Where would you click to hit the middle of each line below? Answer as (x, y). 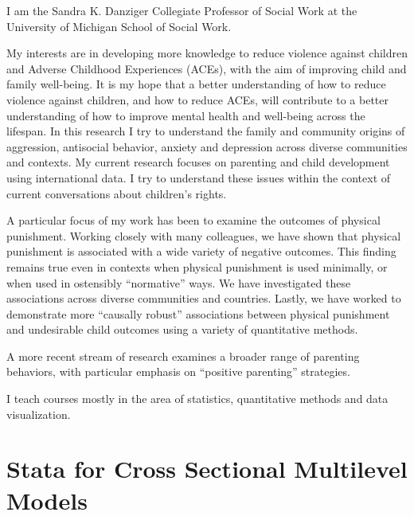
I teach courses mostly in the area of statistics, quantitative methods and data (197, 399)
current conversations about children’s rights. (117, 193)
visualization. (39, 414)
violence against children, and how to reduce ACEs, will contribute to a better (198, 99)
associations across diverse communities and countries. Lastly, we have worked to (204, 298)
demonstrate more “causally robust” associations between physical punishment (198, 313)
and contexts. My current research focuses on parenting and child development (198, 162)
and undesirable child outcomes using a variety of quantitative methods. (182, 329)
